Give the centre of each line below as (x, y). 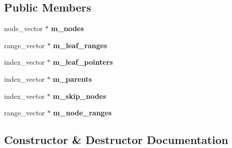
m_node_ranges (82, 113)
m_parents (72, 79)
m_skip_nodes (80, 96)
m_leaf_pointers (83, 62)
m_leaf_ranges (80, 45)
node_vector (24, 28)
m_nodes (68, 28)
